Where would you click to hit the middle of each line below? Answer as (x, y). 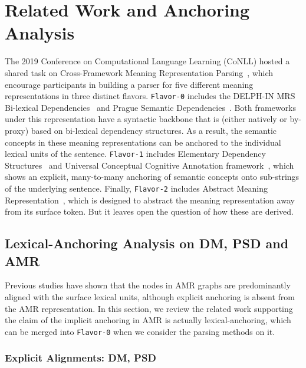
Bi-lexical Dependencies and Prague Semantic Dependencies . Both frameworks (151, 107)
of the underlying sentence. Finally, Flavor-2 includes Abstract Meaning (136, 188)
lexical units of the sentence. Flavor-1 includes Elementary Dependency (135, 154)
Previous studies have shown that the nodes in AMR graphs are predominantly (148, 285)
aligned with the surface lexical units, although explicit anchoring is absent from (150, 297)
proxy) (17, 130)
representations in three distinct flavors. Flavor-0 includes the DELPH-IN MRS (150, 96)
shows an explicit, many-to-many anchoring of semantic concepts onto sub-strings (152, 177)
